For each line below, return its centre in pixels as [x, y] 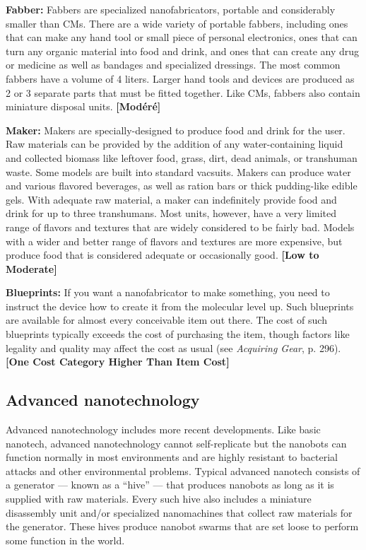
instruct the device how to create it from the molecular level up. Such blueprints [180, 306]
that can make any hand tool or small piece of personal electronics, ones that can [182, 37]
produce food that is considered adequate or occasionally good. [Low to [163, 255]
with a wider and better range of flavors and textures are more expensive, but [174, 241]
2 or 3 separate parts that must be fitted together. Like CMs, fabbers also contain [183, 92]
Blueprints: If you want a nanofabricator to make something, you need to [168, 292]
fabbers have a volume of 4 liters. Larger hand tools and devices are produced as [180, 78]
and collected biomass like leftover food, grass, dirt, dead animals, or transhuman [182, 157]
